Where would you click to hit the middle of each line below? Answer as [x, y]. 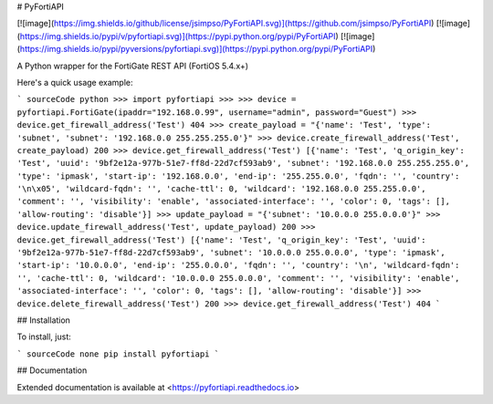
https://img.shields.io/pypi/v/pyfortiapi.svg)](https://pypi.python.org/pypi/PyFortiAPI [178, 36]
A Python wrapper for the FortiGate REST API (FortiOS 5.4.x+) [133, 66]
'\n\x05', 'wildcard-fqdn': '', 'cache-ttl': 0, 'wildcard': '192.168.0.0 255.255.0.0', [221, 189]
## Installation [43, 320]
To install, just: [44, 337]
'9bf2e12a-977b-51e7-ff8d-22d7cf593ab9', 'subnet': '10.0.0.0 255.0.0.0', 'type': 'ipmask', [231, 253]
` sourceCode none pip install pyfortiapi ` [118, 354]
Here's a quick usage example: [75, 82]
